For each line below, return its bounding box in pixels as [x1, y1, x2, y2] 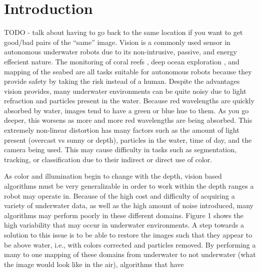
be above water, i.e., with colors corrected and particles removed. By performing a [4, 239, 256, 250]
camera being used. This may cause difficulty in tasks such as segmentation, [4, 144, 236, 155]
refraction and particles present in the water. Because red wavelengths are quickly [4, 95, 254, 106]
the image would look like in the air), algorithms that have [4, 259, 184, 269]
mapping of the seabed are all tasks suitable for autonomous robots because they [4, 66, 252, 76]
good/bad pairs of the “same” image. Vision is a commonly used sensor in [4, 36, 230, 47]
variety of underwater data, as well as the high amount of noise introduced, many [4, 200, 253, 211]
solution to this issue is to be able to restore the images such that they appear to [4, 230, 252, 240]
